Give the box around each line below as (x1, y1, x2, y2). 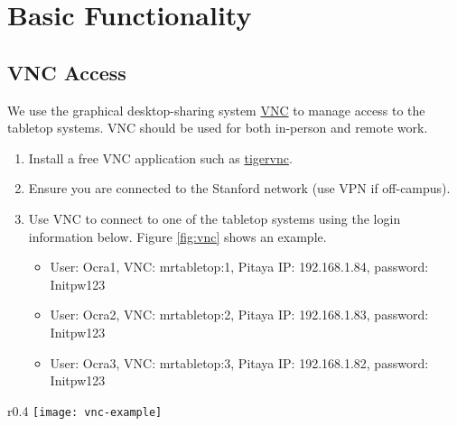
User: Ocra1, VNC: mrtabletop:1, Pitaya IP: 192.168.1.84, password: (50, 257, 429, 276)
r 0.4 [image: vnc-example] (7, 401, 163, 420)
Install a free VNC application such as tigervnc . (28, 148, 293, 167)
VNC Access (7, 58, 126, 86)
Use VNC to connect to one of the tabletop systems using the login (28, 208, 401, 227)
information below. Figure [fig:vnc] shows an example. (28, 227, 327, 245)
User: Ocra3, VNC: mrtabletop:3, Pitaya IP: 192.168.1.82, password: (50, 353, 429, 372)
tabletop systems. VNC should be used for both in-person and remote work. (7, 118, 428, 137)
